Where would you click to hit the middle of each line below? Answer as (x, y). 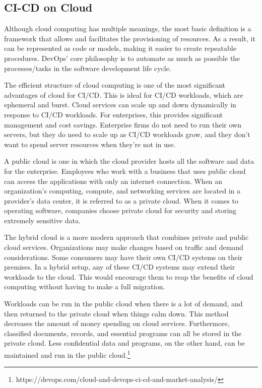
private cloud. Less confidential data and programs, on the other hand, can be (124, 343)
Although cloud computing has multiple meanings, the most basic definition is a (128, 28)
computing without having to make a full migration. (85, 286)
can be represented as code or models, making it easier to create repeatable (120, 48)
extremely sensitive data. (42, 220)
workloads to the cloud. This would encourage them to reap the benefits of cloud (129, 276)
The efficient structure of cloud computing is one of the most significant (115, 85)
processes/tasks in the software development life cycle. (88, 68)
